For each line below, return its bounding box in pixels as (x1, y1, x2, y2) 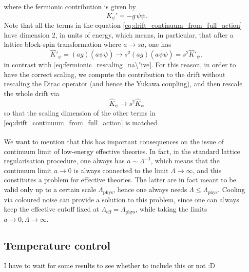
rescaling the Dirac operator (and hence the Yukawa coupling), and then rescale (4, 78, 243, 89)
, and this (192, 165, 222, 175)
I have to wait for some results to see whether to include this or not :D (4, 260, 215, 271)
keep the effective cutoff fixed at (4, 204, 99, 214)
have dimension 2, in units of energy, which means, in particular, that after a (4, 29, 233, 39)
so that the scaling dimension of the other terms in (4, 108, 156, 118)
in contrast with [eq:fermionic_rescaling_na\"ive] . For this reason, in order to (4, 59, 236, 70)
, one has (144, 39, 171, 49)
